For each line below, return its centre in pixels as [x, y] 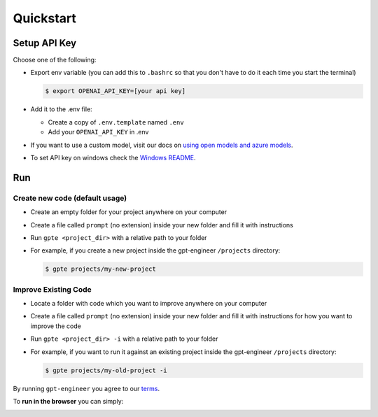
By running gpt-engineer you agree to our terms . [86, 388]
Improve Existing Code [52, 289]
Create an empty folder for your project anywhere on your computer [129, 212]
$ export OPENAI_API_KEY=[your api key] [115, 91]
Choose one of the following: [55, 60]
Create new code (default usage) [70, 198]
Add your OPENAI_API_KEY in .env [98, 132]
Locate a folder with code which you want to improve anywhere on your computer [149, 304]
